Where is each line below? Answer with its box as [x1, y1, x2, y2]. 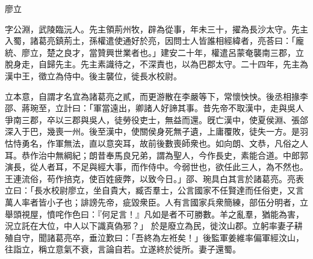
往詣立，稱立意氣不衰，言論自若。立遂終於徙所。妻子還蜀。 [5, 243, 241, 255]
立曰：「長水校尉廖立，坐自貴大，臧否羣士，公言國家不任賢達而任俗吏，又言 [5, 184, 304, 197]
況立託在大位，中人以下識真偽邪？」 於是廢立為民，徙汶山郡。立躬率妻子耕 [5, 219, 303, 232]
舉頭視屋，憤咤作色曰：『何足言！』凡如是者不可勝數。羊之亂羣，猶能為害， [5, 207, 304, 220]
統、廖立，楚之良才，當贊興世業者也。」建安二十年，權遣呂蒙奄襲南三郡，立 [5, 46, 304, 58]
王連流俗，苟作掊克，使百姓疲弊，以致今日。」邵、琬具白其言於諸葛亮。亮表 [5, 172, 304, 184]
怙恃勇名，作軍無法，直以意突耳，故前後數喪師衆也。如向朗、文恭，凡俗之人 [5, 136, 308, 149]
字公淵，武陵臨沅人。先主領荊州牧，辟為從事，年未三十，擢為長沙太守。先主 [5, 22, 308, 35]
